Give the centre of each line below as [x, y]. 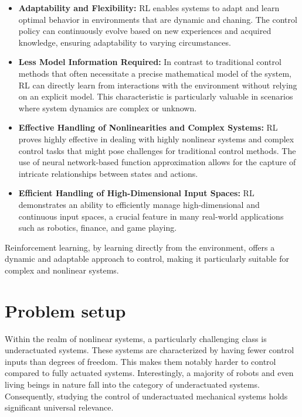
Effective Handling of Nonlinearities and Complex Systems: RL [148, 127]
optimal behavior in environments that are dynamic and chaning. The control [158, 19]
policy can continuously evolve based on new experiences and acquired [145, 31]
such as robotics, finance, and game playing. [98, 228]
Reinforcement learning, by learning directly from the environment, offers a [140, 247]
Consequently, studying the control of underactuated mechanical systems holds [146, 396]
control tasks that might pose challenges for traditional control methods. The [157, 150]
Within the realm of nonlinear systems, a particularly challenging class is [136, 338]
